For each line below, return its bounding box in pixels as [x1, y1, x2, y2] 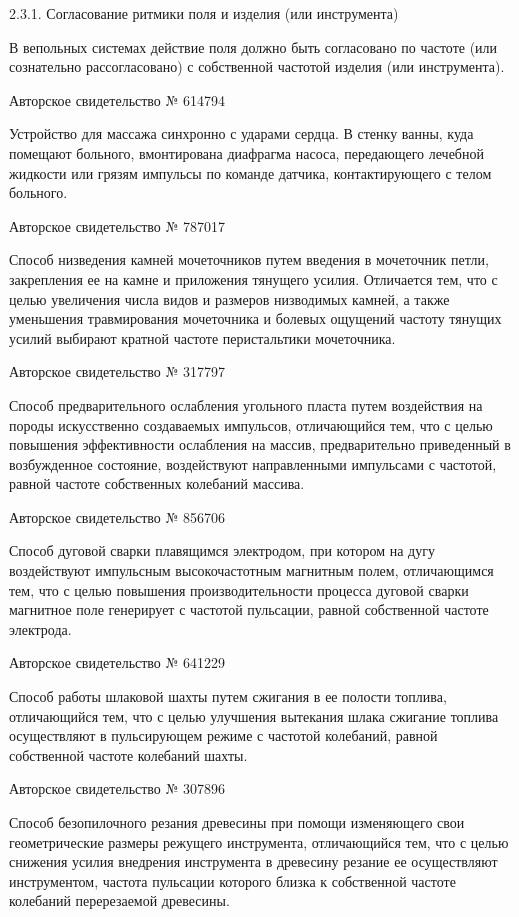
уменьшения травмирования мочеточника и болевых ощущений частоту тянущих [9, 308, 502, 329]
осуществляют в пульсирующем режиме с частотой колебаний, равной [9, 725, 438, 746]
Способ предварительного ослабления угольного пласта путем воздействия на [9, 394, 483, 415]
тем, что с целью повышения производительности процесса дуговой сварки [9, 579, 469, 600]
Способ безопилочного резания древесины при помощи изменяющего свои [9, 812, 465, 832]
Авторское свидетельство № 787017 [9, 215, 226, 236]
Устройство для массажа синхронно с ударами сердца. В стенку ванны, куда [9, 123, 474, 144]
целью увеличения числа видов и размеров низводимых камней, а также [9, 288, 450, 309]
